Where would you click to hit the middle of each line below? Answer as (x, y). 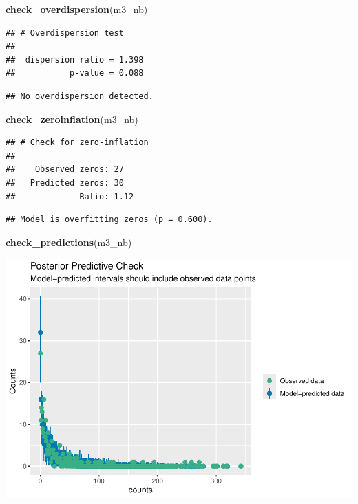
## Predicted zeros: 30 (65, 183)
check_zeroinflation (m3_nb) (72, 119)
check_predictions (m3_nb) (69, 242)
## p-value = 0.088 (75, 73)
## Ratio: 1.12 (70, 196)
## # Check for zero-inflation (77, 143)
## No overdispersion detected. (80, 96)
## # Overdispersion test (65, 33)
